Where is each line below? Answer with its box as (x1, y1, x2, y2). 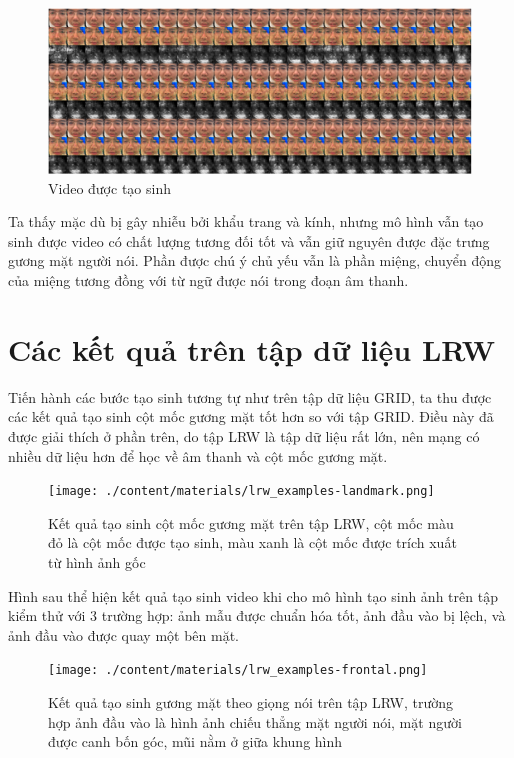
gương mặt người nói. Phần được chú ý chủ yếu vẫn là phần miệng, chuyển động (8, 250, 501, 271)
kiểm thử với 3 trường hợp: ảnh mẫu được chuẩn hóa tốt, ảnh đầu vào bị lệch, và (8, 605, 506, 626)
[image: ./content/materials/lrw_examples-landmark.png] (48, 484, 435, 499)
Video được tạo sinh (48, 177, 171, 198)
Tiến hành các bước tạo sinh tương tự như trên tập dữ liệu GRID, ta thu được (8, 386, 492, 407)
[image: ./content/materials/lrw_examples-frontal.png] (48, 663, 428, 678)
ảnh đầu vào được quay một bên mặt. (8, 624, 240, 645)
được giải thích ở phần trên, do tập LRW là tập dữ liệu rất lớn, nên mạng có (8, 425, 480, 446)
